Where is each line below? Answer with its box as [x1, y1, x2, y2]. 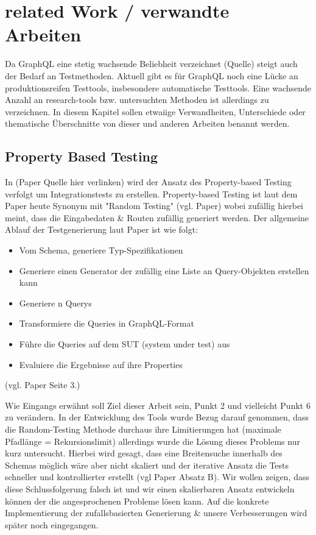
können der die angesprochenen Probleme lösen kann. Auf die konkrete [5, 494, 269, 507]
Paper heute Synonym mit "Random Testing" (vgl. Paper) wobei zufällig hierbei [5, 199, 304, 212]
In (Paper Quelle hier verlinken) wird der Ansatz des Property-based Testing [5, 175, 292, 188]
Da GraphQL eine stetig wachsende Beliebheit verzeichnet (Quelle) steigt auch [5, 57, 298, 70]
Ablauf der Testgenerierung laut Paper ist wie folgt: [5, 223, 198, 236]
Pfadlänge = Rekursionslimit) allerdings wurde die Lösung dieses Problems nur [5, 434, 300, 447]
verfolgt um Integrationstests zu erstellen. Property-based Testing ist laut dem [5, 187, 298, 200]
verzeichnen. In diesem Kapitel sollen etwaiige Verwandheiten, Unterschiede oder [5, 105, 306, 118]
